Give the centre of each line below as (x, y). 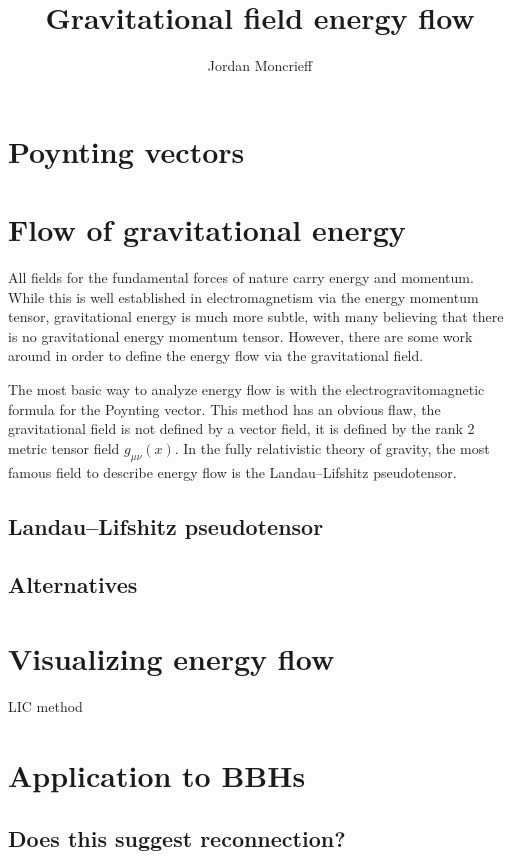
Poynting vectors (126, 150)
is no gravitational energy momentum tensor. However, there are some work (240, 335)
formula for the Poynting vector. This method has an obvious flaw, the (224, 408)
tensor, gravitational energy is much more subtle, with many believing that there (256, 316)
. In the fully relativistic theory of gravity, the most (332, 447)
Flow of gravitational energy (207, 229)
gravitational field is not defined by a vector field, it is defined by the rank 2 (241, 428)
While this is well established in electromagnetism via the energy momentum (243, 296)
